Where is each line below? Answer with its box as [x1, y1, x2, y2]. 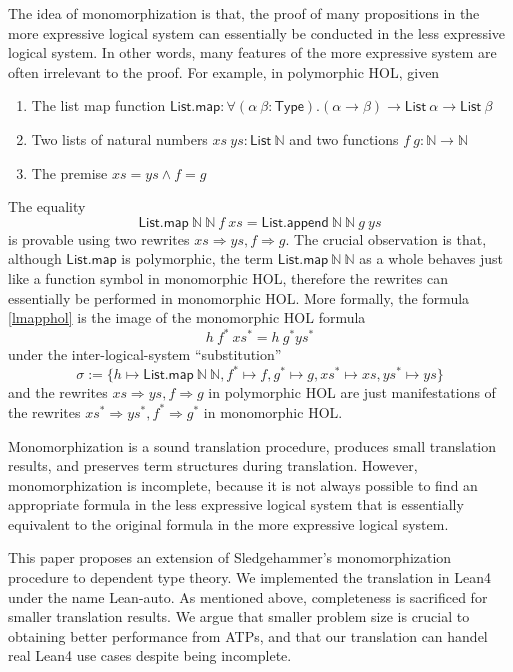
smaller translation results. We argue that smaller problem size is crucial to [8, 606, 470, 627]
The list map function [31, 95, 166, 116]
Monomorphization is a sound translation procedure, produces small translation [8, 435, 497, 456]
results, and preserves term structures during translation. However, [8, 455, 418, 476]
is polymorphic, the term [121, 248, 274, 269]
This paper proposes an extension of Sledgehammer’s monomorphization [8, 547, 452, 568]
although [8, 248, 62, 269]
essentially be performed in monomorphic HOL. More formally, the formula [8, 287, 470, 308]
